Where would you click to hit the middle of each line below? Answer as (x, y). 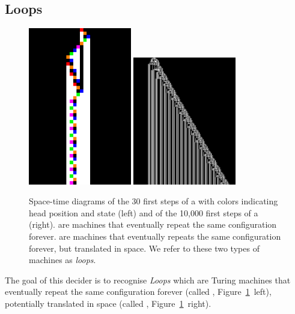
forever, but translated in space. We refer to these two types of (144, 248)
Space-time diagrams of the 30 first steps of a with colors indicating (154, 201)
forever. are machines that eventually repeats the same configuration (155, 236)
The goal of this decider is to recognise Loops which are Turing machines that (148, 280)
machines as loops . (62, 260)
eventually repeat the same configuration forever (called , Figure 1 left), (138, 292)
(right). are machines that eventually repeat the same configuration (153, 224)
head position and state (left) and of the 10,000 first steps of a (144, 212)
